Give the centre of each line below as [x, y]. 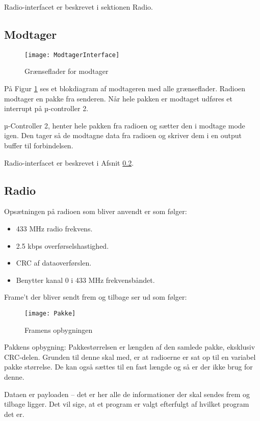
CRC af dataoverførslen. [54, 263]
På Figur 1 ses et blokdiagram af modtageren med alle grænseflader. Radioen [125, 88]
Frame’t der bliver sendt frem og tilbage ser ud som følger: [96, 297]
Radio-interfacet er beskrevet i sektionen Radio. [79, 7]
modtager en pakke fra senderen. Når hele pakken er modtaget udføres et [118, 98]
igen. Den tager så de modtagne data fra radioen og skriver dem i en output [123, 135]
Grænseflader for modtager [67, 71]
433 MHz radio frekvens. [54, 228]
